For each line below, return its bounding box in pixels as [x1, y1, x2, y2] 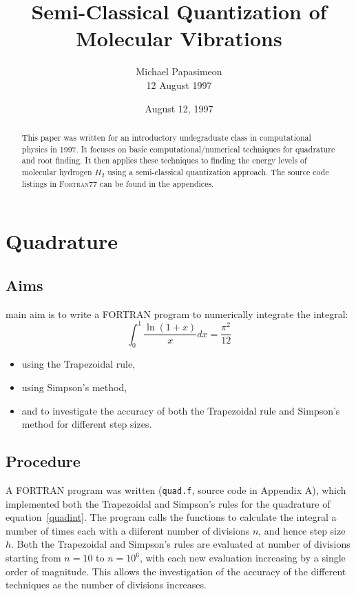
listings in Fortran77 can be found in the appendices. [21, 177, 214, 189]
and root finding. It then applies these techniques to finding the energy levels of [21, 155, 307, 166]
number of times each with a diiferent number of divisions [6, 523, 250, 537]
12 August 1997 [146, 77, 212, 92]
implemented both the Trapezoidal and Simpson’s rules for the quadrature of [6, 496, 331, 510]
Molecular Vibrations [76, 24, 282, 52]
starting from [6, 550, 61, 565]
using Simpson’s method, [21, 380, 127, 395]
